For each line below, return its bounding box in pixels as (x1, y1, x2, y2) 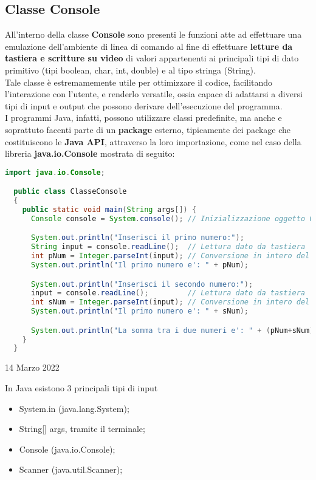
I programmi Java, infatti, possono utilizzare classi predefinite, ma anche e (5, 111, 282, 124)
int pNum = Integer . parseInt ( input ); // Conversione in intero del (30, 252, 310, 261)
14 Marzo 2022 (5, 361, 60, 374)
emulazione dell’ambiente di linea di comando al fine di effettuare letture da (5, 39, 293, 52)
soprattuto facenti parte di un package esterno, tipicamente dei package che (5, 123, 291, 135)
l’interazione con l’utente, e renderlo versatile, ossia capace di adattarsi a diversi (5, 87, 303, 100)
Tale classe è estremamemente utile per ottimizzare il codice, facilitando (5, 75, 273, 88)
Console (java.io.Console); (19, 442, 115, 455)
